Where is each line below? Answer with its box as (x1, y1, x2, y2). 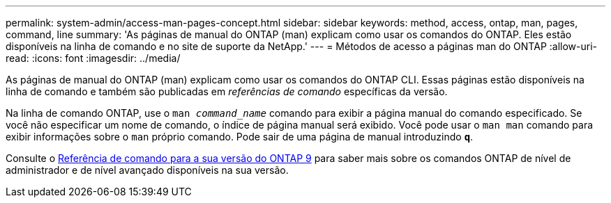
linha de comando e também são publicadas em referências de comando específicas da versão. (6, 86, 448, 97)
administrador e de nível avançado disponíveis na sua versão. (6, 164, 289, 176)
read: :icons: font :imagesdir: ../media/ (6, 52, 181, 64)
